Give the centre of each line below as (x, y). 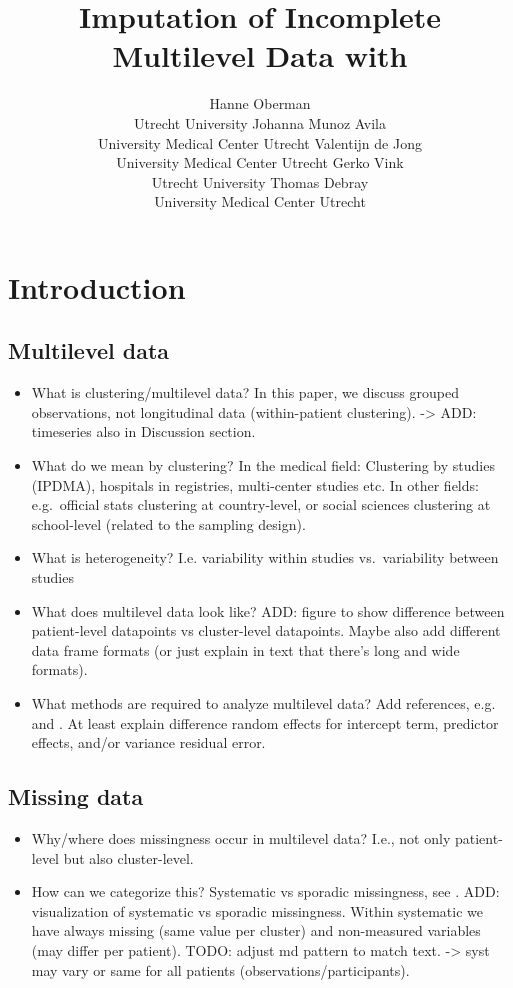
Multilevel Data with (260, 55)
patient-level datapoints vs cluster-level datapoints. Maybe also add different (266, 630)
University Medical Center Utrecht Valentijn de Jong (260, 142)
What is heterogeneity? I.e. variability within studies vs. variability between (265, 557)
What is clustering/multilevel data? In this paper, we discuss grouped (245, 392)
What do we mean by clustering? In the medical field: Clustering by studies (263, 465)
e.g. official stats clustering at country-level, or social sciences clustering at (261, 504)
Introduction (97, 286)
